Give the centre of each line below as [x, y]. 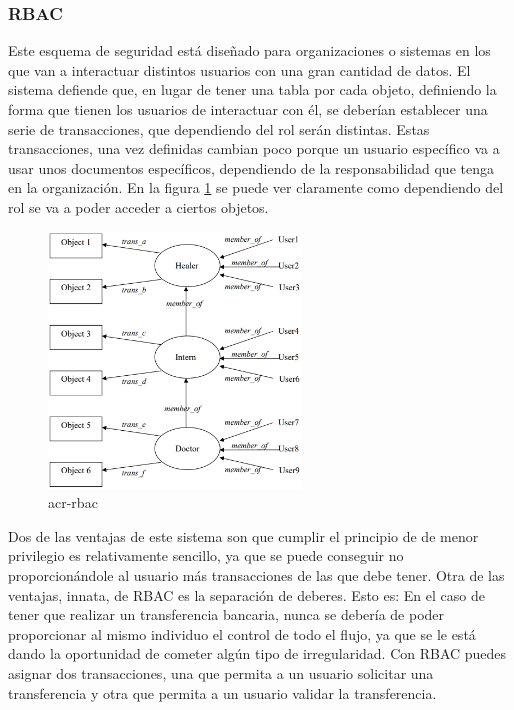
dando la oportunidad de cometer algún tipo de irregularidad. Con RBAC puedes [257, 653]
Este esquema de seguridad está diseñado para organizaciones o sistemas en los [249, 50]
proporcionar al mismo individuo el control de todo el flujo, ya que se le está [242, 633]
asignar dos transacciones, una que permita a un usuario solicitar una [221, 673]
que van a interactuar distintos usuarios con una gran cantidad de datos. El [239, 69]
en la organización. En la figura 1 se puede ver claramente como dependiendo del [256, 187]
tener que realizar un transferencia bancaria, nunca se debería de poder [226, 614]
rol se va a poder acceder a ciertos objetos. [138, 206]
